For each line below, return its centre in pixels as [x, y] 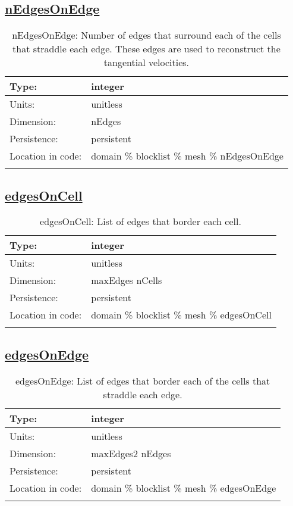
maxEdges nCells [127, 280]
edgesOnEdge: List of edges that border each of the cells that [143, 380]
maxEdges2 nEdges [131, 453]
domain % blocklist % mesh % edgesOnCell [181, 315]
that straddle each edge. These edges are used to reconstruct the [146, 49]
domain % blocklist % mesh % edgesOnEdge [184, 488]
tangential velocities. [146, 63]
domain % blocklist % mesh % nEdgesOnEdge [187, 156]
